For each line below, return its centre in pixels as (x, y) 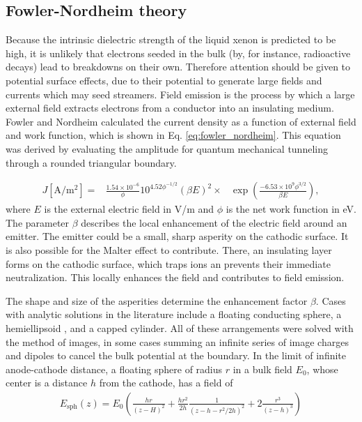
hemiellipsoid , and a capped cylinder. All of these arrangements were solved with (180, 327)
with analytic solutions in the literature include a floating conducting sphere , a (174, 314)
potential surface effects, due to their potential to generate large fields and (164, 80)
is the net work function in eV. (291, 209)
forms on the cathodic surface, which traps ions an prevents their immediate (168, 263)
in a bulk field (262, 369)
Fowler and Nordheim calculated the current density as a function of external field (181, 121)
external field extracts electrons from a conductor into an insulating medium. (170, 108)
